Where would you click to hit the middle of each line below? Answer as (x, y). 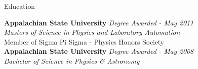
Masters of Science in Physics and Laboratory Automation (92, 32)
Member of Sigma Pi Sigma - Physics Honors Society (84, 41)
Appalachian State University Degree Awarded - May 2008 (99, 51)
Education (20, 6)
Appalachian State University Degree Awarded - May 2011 (99, 22)
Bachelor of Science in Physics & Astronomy (72, 60)
